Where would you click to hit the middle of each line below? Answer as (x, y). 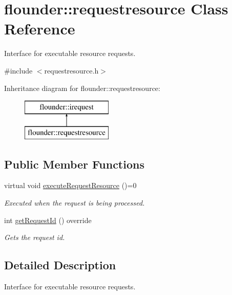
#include (18, 70)
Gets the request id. (35, 237)
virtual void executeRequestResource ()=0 (70, 185)
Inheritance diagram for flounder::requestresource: (82, 88)
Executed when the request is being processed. (75, 203)
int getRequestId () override (48, 220)
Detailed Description (60, 265)
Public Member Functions (74, 164)
